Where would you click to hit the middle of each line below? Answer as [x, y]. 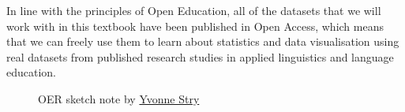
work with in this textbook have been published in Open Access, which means [195, 26]
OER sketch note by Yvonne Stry [119, 98]
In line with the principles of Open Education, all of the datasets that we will [194, 10]
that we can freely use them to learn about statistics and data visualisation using [203, 41]
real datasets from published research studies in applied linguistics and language [200, 56]
